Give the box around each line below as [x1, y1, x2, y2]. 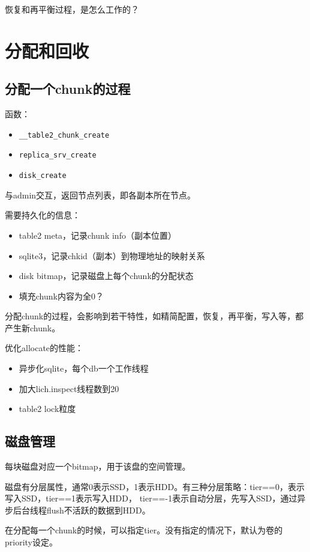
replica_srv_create [19, 151, 97, 160]
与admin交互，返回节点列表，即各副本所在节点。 [5, 188, 196, 201]
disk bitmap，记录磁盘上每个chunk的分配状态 [19, 269, 194, 282]
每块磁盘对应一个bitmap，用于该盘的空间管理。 [5, 460, 191, 473]
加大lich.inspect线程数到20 [19, 382, 119, 394]
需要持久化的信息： [5, 209, 80, 221]
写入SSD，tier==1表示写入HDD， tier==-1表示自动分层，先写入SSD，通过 [5, 492, 297, 504]
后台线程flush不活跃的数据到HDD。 [13, 503, 151, 516]
